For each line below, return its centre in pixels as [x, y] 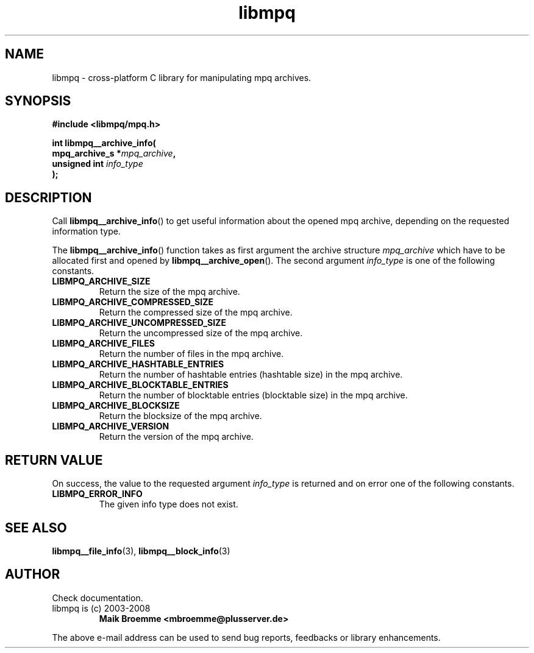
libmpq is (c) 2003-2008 [101, 608]
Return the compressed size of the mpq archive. [196, 312]
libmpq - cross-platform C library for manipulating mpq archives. [182, 77]
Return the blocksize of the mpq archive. [180, 416]
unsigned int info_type [98, 164]
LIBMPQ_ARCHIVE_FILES [103, 344]
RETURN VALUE [54, 460]
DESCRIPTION [48, 197]
